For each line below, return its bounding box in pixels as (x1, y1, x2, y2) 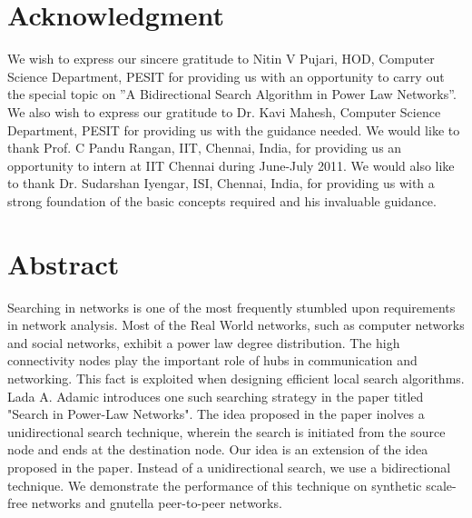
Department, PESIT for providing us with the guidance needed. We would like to (7, 120, 460, 139)
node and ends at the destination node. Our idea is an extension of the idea (7, 440, 428, 459)
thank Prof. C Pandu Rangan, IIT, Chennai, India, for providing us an (7, 138, 402, 157)
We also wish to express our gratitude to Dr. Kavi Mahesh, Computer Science (7, 102, 441, 121)
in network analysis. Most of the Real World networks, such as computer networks (7, 315, 465, 334)
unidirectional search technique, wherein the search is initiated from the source (7, 422, 446, 441)
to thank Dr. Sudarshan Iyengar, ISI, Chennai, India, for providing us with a (7, 174, 435, 193)
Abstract (7, 244, 120, 282)
